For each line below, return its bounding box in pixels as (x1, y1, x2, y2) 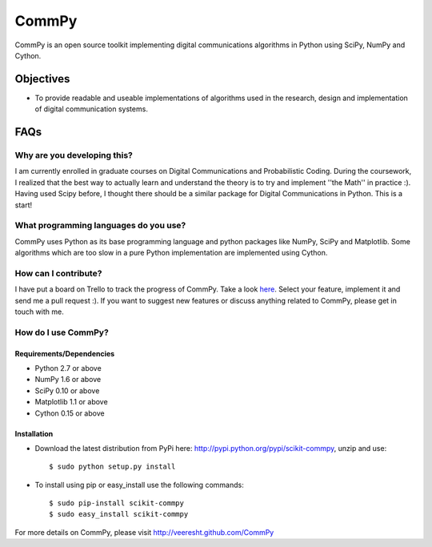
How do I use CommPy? (14, 327, 110, 338)
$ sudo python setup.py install (49, 462, 176, 472)
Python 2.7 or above (34, 363, 102, 372)
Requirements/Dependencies (14, 348, 115, 358)
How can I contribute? (14, 267, 102, 279)
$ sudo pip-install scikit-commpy (49, 499, 184, 508)
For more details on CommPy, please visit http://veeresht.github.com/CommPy (14, 527, 274, 537)
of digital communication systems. (34, 104, 148, 114)
